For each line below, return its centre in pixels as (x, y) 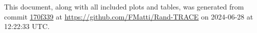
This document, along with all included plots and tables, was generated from (124, 6)
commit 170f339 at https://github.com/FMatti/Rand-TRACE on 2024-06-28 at (129, 16)
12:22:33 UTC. (27, 26)
